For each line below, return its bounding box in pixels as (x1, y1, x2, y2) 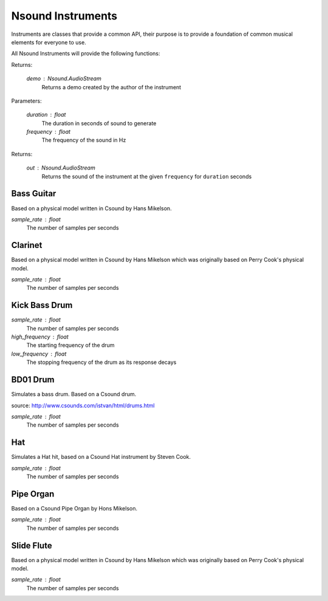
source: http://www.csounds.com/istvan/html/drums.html (11, 402, 155, 409)
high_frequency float (11, 333, 69, 340)
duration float (26, 111, 66, 118)
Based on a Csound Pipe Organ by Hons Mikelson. (11, 504, 138, 512)
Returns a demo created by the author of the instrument (41, 83, 182, 91)
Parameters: (11, 97, 42, 105)
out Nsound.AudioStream (26, 164, 95, 171)
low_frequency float (11, 350, 67, 357)
